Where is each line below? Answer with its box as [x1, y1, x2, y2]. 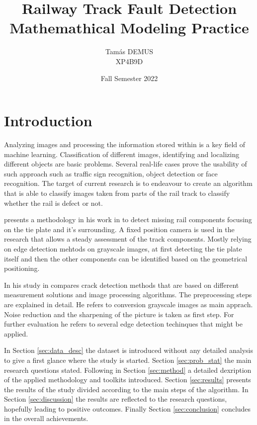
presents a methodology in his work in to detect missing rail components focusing [4, 214, 252, 225]
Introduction [4, 110, 92, 131]
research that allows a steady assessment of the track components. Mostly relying [4, 234, 252, 244]
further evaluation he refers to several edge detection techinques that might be [4, 319, 243, 329]
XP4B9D [115, 56, 143, 66]
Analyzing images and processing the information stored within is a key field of [4, 139, 246, 150]
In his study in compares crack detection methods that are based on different [4, 279, 239, 290]
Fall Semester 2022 [100, 73, 158, 83]
